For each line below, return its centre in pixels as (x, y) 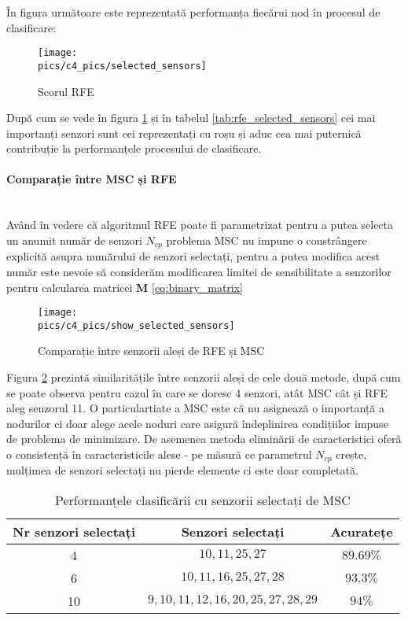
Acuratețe (362, 532)
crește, (351, 454)
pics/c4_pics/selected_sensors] (122, 66)
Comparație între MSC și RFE (92, 179)
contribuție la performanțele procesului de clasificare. (134, 148)
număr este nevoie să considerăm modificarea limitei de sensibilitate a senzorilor (199, 271)
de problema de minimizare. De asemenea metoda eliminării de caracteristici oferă (204, 439)
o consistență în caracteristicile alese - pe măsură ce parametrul (159, 454)
